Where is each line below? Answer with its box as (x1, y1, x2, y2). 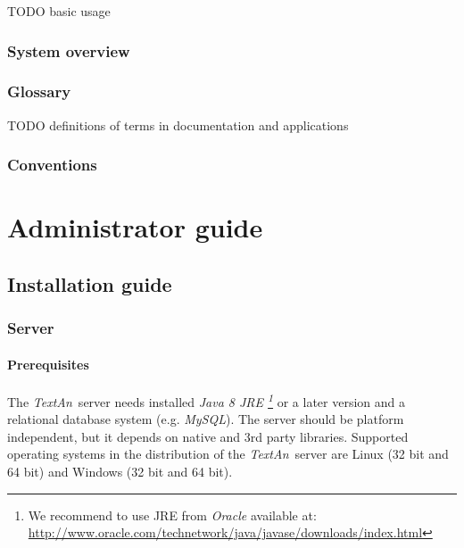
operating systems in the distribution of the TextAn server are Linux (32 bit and (7, 444, 449, 463)
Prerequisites (7, 354, 89, 373)
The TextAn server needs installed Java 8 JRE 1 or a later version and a (7, 389, 406, 411)
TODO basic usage (7, 2, 111, 20)
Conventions (7, 154, 97, 176)
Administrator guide (7, 209, 263, 245)
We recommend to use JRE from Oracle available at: (28, 505, 317, 524)
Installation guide (7, 270, 172, 297)
